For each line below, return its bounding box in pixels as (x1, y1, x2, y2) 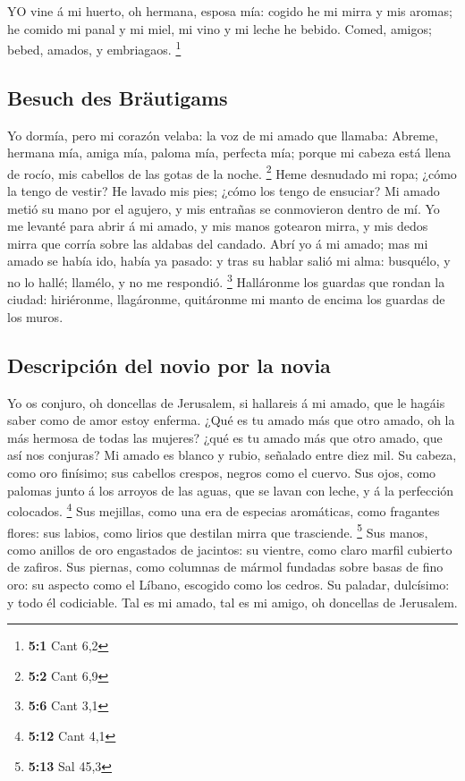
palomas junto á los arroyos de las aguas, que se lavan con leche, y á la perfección (7, 480, 454, 499)
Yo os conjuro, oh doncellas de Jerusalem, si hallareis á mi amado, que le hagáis (7, 393, 445, 412)
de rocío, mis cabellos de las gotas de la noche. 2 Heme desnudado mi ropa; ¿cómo (7, 161, 457, 183)
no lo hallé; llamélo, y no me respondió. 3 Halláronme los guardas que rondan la (7, 270, 445, 291)
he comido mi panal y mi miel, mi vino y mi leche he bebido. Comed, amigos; (7, 19, 432, 38)
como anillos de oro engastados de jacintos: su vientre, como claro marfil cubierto (7, 539, 452, 558)
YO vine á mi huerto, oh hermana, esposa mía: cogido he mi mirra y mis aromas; (7, 2, 452, 20)
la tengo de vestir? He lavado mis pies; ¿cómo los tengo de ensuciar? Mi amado (7, 182, 440, 200)
